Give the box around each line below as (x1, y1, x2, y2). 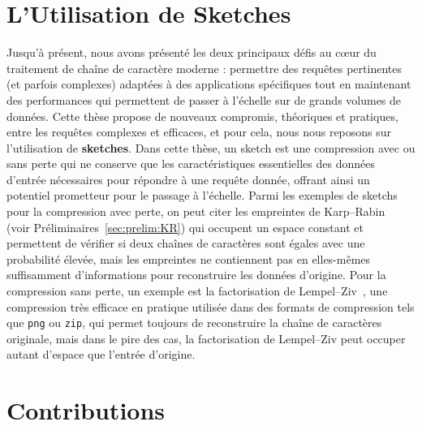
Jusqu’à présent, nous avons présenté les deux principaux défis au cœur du (6, 44, 377, 61)
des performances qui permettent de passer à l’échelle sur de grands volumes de (6, 91, 402, 108)
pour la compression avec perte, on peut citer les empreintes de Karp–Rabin (6, 203, 385, 220)
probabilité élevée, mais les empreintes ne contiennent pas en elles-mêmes (6, 250, 371, 267)
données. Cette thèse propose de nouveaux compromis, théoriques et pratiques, (6, 107, 398, 124)
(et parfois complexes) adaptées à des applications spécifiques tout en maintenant (6, 75, 411, 93)
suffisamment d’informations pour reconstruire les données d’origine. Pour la (6, 266, 386, 283)
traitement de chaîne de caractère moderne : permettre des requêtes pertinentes (6, 59, 402, 76)
